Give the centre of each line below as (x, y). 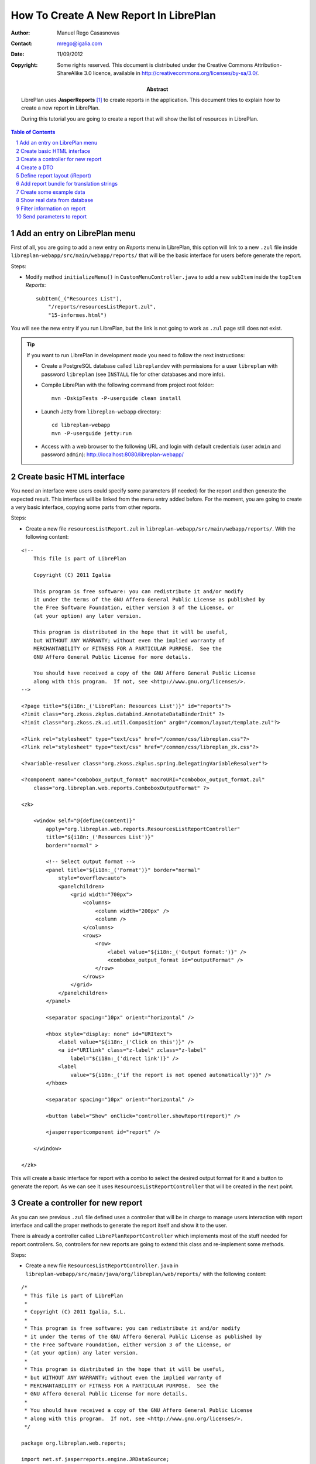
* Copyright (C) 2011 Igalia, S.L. (75, 1312)
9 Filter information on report (51, 208)
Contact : (22, 43)
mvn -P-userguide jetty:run (92, 433)
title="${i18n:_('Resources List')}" (100, 837)
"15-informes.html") (77, 315)
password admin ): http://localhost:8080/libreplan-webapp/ (112, 454)
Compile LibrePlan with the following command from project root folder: (128, 385)
